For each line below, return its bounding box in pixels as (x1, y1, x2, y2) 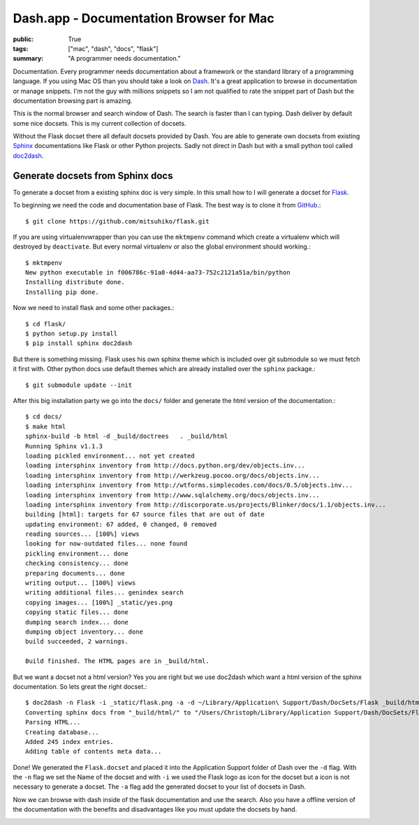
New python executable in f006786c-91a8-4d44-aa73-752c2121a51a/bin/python (25, 269, 291, 277)
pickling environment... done (25, 549, 129, 557)
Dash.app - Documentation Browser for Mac (13, 10, 275, 26)
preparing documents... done (25, 569, 125, 577)
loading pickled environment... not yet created (25, 451, 195, 460)
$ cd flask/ (25, 320, 66, 328)
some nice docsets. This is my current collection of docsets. (13, 119, 186, 127)
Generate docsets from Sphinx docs (13, 170, 173, 182)
